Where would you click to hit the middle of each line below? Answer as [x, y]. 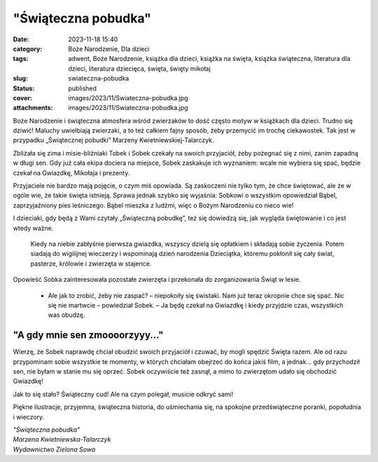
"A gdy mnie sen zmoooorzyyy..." [88, 335]
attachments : [33, 108]
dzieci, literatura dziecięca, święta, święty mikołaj [140, 68]
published [83, 88]
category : [28, 48]
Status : [24, 88]
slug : [20, 79]
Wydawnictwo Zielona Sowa [54, 449]
